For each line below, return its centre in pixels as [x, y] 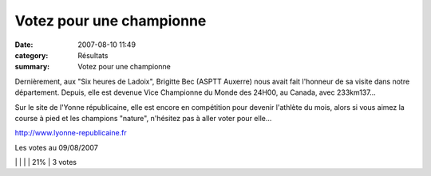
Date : [24, 45]
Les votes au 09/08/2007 [57, 147]
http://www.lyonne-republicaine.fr [71, 133]
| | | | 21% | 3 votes [46, 162]
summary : [32, 67]
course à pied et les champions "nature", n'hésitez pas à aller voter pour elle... [143, 118]
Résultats [93, 55]
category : [32, 55]
